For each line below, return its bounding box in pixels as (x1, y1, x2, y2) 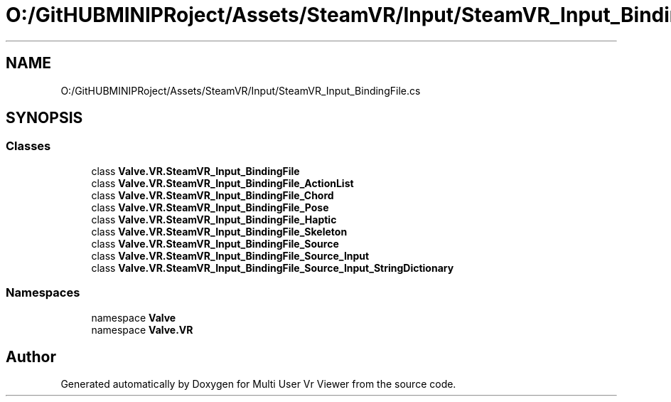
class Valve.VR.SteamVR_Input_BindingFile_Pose (91, 201, 329, 213)
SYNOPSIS (6, 109, 83, 127)
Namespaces (6, 285, 80, 300)
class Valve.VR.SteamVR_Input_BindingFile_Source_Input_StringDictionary (91, 261, 454, 274)
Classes (6, 139, 51, 154)
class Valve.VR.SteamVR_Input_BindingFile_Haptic (91, 213, 337, 226)
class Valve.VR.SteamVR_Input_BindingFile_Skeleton (91, 225, 348, 238)
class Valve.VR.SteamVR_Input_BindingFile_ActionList (91, 176, 354, 189)
